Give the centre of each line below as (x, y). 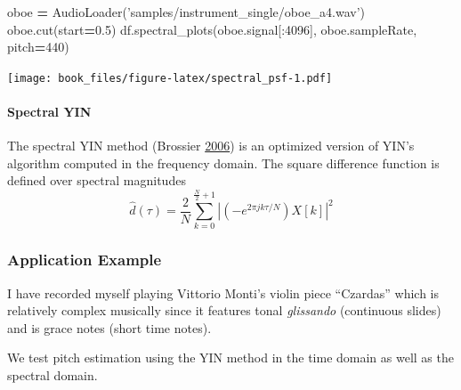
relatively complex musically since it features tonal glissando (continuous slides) (224, 310)
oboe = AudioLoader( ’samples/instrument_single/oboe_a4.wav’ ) (186, 12)
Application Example (85, 260)
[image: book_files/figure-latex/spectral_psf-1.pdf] (170, 78)
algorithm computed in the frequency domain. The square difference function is (223, 162)
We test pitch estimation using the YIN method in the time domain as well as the (230, 357)
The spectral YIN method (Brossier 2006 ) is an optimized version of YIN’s (211, 146)
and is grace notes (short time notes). (109, 327)
